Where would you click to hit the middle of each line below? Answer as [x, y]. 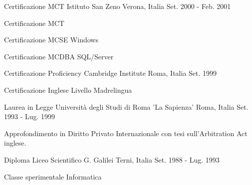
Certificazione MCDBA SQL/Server [59, 56]
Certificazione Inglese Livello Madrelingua [68, 90]
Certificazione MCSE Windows [51, 40]
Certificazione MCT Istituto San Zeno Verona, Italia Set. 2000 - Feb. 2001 [118, 6]
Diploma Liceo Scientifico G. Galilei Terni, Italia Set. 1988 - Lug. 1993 [112, 159]
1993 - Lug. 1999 [30, 116]
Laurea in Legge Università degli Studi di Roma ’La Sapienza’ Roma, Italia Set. [126, 106]
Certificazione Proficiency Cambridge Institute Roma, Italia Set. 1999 [111, 73]
